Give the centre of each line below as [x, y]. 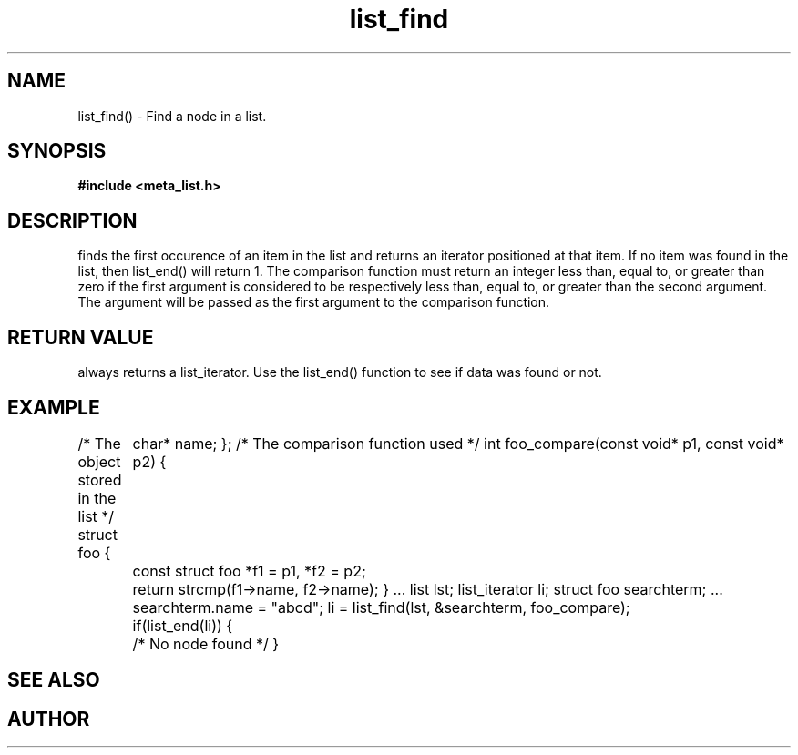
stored [100, 480]
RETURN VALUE [81, 337]
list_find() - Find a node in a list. [172, 116]
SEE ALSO [54, 680]
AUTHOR [49, 719]
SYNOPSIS [57, 151]
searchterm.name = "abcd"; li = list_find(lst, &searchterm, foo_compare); [381, 607]
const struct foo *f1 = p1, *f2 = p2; [249, 571]
